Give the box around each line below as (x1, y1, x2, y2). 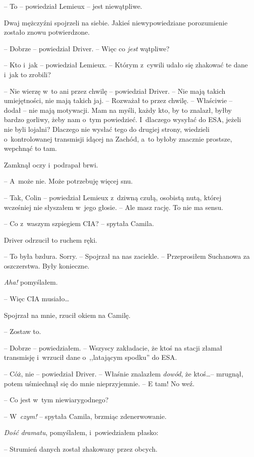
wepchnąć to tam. (4, 143, 57, 153)
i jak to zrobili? (4, 69, 51, 79)
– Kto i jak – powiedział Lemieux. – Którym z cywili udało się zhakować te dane (4, 60, 248, 70)
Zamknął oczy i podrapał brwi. (4, 159, 98, 169)
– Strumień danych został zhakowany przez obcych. (4, 444, 158, 454)
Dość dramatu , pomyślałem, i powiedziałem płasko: (4, 427, 159, 437)
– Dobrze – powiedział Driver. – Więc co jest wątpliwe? (4, 43, 169, 53)
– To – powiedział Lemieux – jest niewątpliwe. (4, 1, 142, 11)
